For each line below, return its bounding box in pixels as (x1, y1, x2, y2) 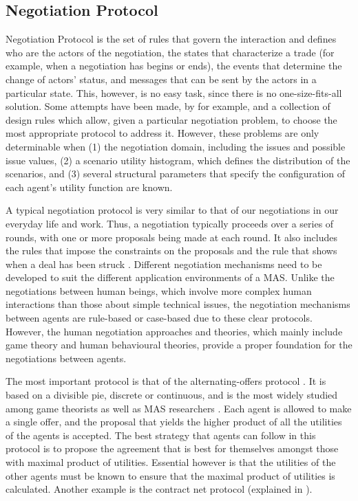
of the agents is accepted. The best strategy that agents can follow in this (6, 427, 316, 442)
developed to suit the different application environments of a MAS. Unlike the (6, 270, 335, 285)
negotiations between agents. (6, 350, 127, 365)
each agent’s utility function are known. (6, 179, 173, 194)
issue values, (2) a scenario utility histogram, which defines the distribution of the (6, 153, 350, 167)
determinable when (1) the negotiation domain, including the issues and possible (6, 139, 346, 153)
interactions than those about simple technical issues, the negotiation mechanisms (6, 297, 350, 311)
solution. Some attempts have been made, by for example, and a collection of (6, 99, 330, 113)
